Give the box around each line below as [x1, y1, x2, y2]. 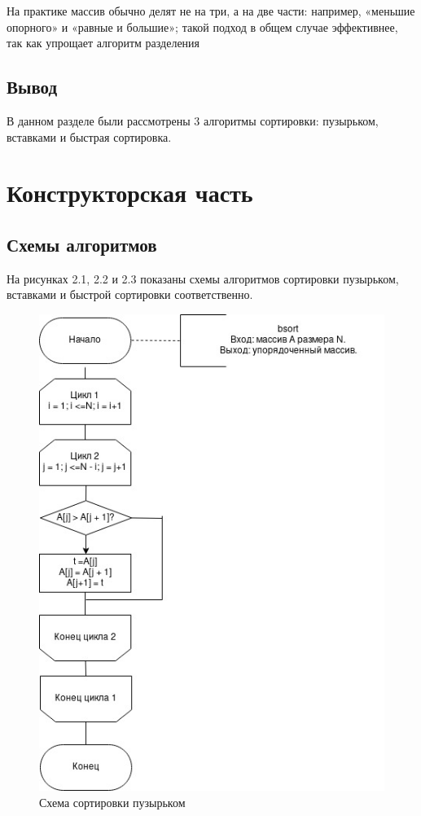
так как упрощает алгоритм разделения [7, 34, 200, 51]
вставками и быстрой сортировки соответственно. [7, 286, 253, 303]
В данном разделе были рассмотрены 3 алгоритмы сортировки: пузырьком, [7, 112, 379, 129]
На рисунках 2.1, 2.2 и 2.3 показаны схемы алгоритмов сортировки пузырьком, [7, 270, 399, 287]
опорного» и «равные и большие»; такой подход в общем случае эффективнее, [7, 18, 398, 35]
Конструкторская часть [7, 176, 253, 209]
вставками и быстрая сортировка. [7, 128, 172, 145]
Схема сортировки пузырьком [39, 793, 186, 810]
